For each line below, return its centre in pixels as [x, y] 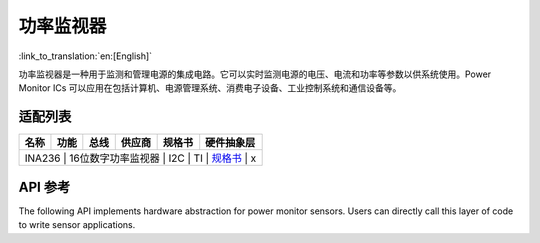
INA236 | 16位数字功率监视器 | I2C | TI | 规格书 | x [140, 158]
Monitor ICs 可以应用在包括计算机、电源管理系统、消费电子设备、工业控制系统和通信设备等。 [210, 88]
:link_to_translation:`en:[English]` [85, 56]
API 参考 [44, 186]
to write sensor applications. [77, 225]
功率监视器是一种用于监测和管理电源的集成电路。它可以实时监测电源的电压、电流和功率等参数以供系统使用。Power [255, 74]
